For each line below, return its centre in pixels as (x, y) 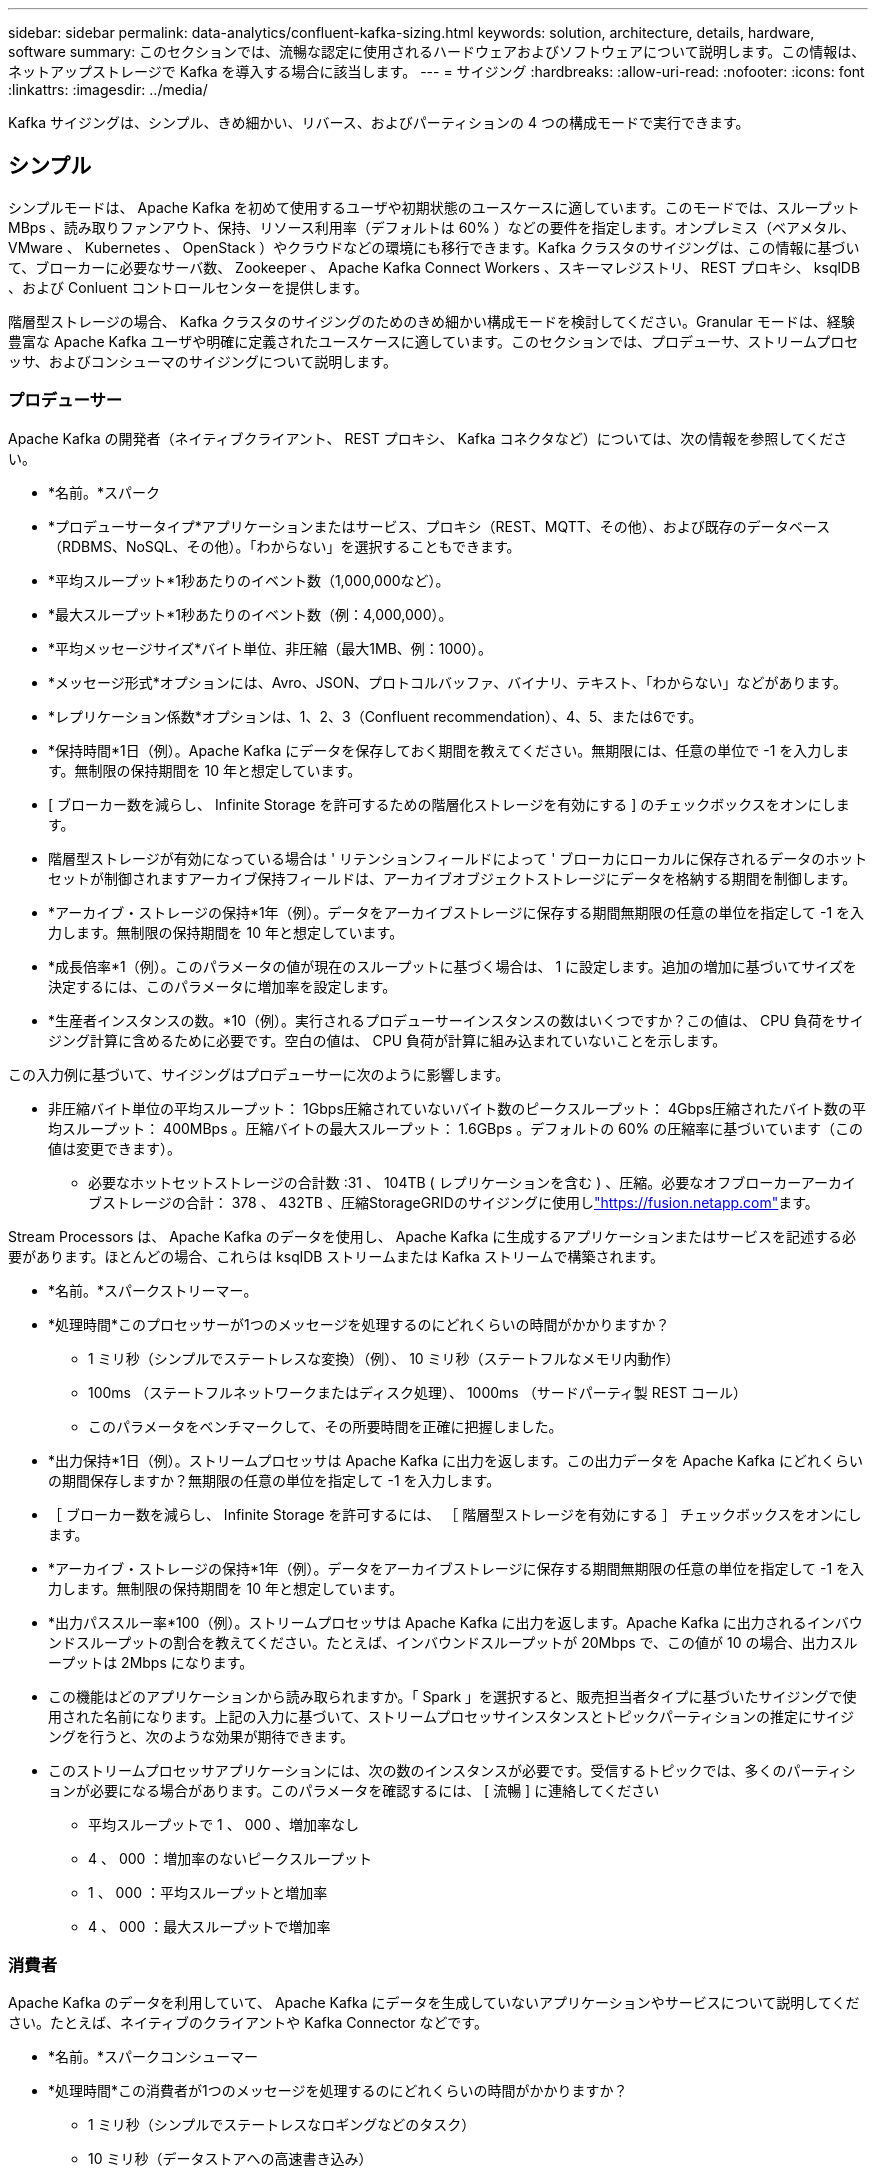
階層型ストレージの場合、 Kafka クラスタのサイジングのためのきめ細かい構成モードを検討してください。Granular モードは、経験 (431, 321)
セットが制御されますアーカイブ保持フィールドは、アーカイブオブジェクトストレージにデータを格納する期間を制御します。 (452, 878)
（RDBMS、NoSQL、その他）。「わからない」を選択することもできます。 (284, 546)
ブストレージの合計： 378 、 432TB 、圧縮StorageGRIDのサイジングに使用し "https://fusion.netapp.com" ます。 (453, 1202)
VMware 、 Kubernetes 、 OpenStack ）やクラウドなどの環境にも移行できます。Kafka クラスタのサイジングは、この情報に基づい (434, 247)
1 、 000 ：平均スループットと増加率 (208, 1892)
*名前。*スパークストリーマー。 (153, 1290)
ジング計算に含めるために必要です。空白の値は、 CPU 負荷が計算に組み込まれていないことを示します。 (387, 1040)
